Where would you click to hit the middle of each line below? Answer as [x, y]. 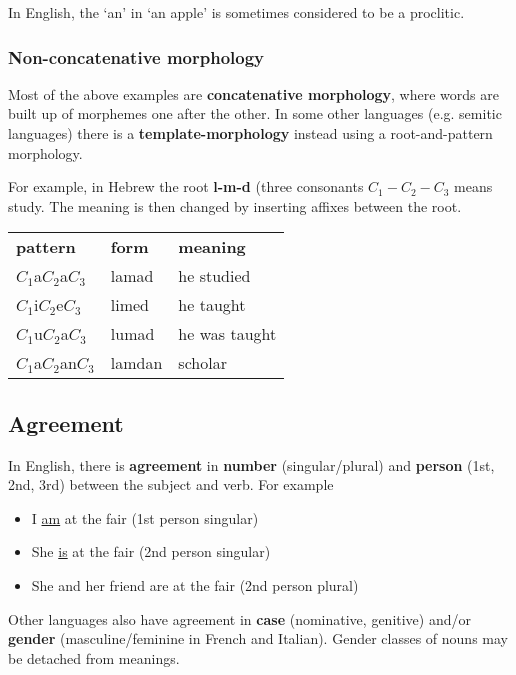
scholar [202, 363]
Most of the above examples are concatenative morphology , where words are [253, 93]
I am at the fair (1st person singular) [145, 517]
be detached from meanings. [94, 657]
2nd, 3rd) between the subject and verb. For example [171, 484]
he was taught [227, 334]
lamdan [136, 363]
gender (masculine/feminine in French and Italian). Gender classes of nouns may [258, 638]
